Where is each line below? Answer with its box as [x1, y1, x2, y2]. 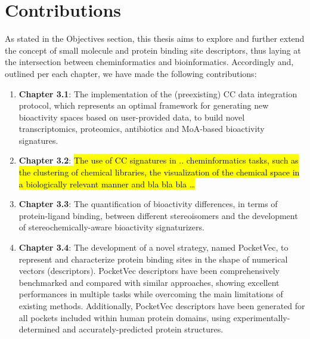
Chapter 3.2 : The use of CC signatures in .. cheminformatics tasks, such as [18, 154, 299, 167]
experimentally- [233, 311, 290, 323]
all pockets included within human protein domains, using [18, 311, 231, 323]
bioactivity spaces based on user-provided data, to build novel [18, 110, 245, 123]
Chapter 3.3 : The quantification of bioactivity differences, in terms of [18, 198, 278, 210]
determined [18, 323, 60, 335]
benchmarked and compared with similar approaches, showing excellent [18, 276, 280, 288]
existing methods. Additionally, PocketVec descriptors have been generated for [18, 300, 305, 312]
